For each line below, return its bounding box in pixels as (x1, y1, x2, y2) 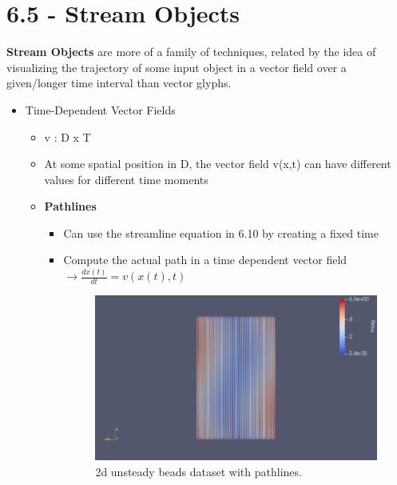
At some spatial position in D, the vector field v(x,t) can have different (44, 155, 391, 172)
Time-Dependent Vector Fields (25, 101, 176, 118)
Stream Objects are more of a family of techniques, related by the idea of (6, 43, 376, 60)
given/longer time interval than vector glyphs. (6, 74, 232, 91)
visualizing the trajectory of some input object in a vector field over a (6, 58, 347, 75)
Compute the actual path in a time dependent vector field (63, 251, 347, 268)
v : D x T (44, 128, 91, 145)
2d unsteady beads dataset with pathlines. (95, 463, 302, 479)
